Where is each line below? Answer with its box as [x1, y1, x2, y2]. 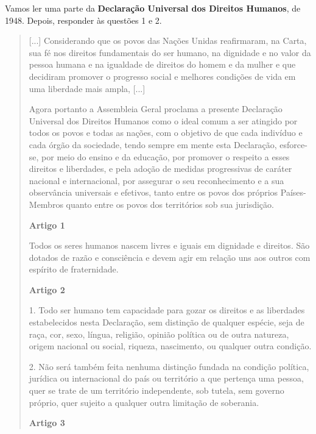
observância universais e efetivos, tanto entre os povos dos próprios [29, 186, 278, 199]
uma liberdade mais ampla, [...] [29, 82, 146, 94]
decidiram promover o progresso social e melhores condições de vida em [29, 69, 296, 82]
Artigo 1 [29, 218, 65, 231]
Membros [29, 197, 63, 210]
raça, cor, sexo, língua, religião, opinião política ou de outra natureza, [29, 327, 289, 340]
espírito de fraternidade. [29, 263, 119, 276]
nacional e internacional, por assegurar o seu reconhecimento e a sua [29, 174, 284, 187]
